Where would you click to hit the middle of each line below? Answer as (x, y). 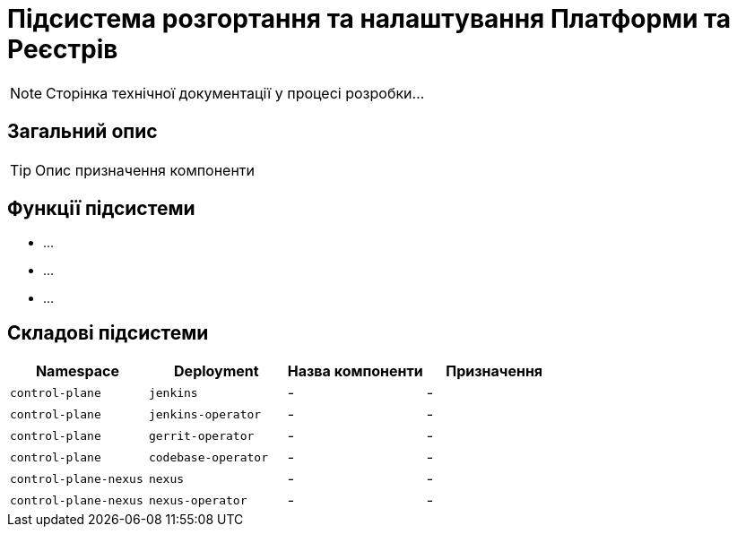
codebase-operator (208, 457)
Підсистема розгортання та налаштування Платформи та (369, 19)
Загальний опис (82, 132)
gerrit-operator (201, 435)
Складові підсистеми (108, 332)
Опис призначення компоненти (145, 170)
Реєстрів (63, 49)
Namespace (77, 371)
